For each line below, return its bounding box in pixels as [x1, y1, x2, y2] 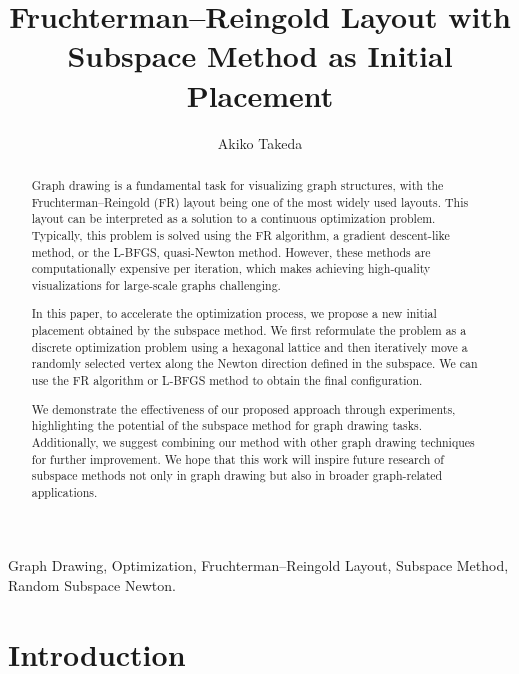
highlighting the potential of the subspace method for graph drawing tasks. [31, 417, 422, 434]
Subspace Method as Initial [67, 35, 453, 76]
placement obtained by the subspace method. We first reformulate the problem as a [31, 322, 467, 339]
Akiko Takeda [217, 132, 303, 153]
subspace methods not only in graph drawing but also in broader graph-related [31, 467, 443, 484]
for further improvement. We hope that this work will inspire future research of [31, 450, 444, 467]
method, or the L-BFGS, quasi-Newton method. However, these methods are [31, 243, 431, 260]
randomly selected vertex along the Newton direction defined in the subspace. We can [31, 355, 478, 372]
